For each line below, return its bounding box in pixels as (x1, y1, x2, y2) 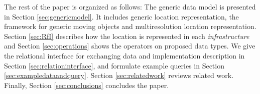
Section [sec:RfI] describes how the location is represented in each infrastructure (4, 30, 249, 41)
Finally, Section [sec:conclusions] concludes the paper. (4, 79, 169, 90)
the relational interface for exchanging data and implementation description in (4, 50, 245, 60)
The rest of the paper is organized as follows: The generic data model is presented (4, 1, 256, 11)
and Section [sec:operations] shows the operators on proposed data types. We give (4, 40, 255, 51)
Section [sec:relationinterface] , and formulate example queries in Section (4, 60, 224, 70)
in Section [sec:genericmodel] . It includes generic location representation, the (4, 11, 239, 21)
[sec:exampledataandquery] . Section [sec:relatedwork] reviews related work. (4, 70, 234, 80)
